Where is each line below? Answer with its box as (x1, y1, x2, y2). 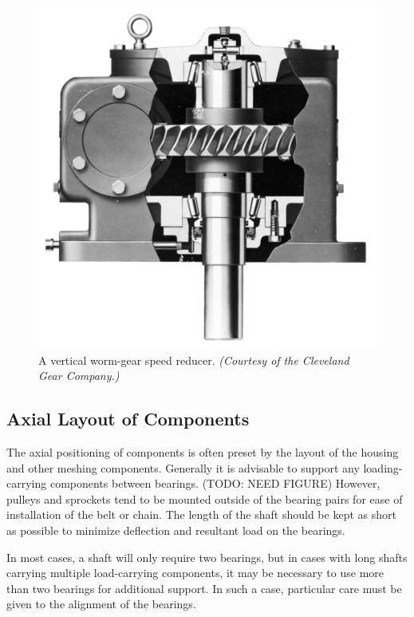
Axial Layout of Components (6, 406, 250, 431)
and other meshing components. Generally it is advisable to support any (6, 459, 360, 476)
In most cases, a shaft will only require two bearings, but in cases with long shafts (6, 548, 408, 565)
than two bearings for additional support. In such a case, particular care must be (6, 579, 402, 596)
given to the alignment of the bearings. (6, 595, 196, 612)
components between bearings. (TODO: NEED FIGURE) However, (49, 475, 380, 492)
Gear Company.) (38, 367, 120, 384)
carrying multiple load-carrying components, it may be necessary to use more (6, 564, 384, 581)
